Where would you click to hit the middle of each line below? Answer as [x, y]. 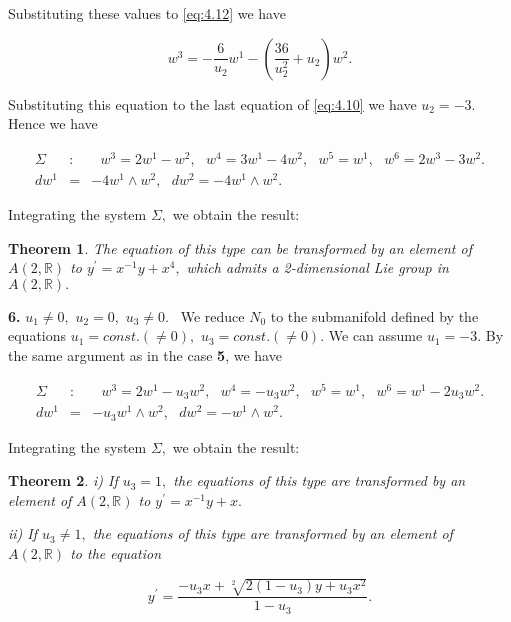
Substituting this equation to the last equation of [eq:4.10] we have [212, 103]
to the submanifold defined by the [374, 315]
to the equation [116, 553]
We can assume [375, 335]
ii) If [23, 533]
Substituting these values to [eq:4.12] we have [147, 13]
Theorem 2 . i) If [63, 480]
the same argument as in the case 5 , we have [145, 354]
